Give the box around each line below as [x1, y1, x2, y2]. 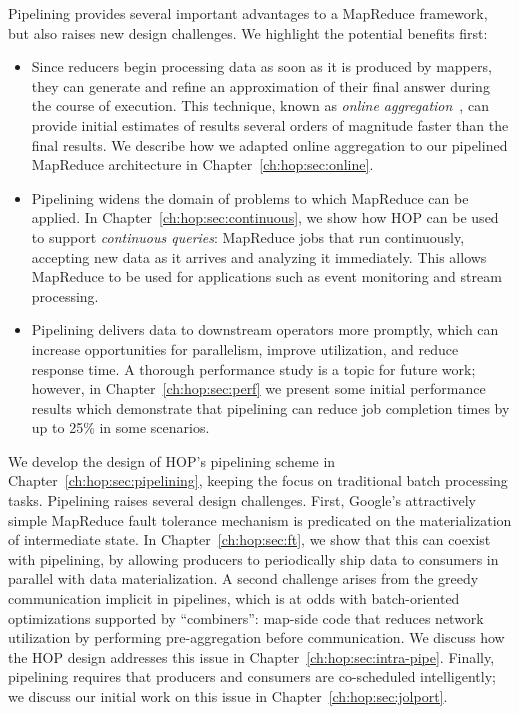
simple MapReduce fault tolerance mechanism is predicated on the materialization [8, 509, 512, 530]
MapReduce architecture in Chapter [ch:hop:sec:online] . [31, 154, 374, 175]
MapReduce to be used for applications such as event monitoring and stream [31, 266, 502, 287]
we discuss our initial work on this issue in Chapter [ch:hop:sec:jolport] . [8, 686, 448, 706]
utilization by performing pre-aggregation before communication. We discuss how [8, 627, 505, 648]
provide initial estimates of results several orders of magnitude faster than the [31, 114, 509, 135]
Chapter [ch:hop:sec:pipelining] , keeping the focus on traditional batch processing [8, 470, 508, 491]
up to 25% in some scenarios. [31, 417, 210, 438]
